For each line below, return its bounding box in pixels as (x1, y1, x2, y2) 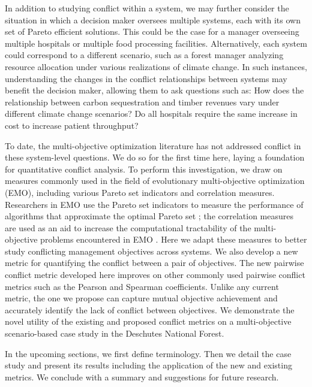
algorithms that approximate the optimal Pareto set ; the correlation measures (5, 210, 294, 222)
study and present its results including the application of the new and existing (5, 359, 292, 371)
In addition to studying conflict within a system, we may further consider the (5, 2, 289, 14)
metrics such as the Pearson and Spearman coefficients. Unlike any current (5, 280, 279, 292)
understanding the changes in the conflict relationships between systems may (5, 72, 287, 84)
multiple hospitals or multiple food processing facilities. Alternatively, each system (5, 37, 307, 49)
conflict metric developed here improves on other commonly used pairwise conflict (5, 268, 305, 281)
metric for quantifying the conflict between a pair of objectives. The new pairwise (5, 256, 304, 269)
